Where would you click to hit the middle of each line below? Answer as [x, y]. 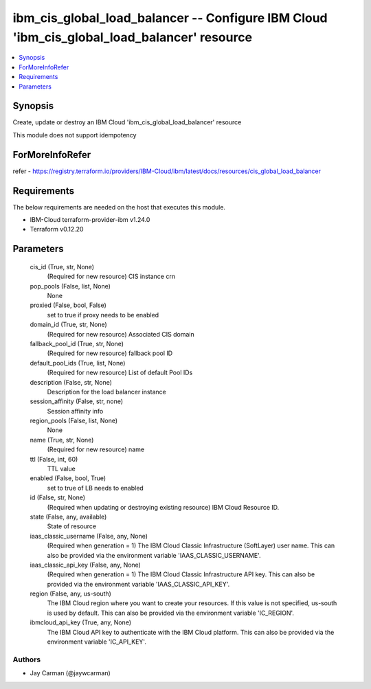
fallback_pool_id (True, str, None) [77, 343]
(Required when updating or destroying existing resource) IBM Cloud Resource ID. [163, 507]
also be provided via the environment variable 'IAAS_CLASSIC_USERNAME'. [154, 555]
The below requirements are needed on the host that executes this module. [119, 207]
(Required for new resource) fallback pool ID [110, 353]
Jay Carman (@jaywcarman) [70, 673]
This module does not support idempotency [75, 135]
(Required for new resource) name [95, 449]
